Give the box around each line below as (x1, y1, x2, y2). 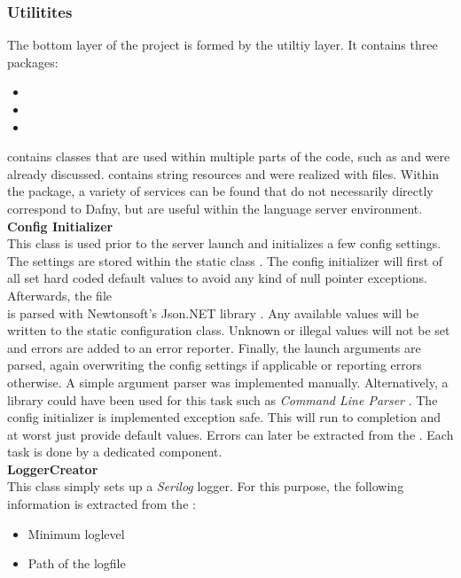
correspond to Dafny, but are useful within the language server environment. (7, 199, 423, 217)
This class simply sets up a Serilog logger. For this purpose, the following (7, 477, 404, 496)
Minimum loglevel (27, 524, 125, 543)
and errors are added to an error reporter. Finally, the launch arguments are (7, 338, 421, 356)
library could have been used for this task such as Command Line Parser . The (7, 390, 438, 409)
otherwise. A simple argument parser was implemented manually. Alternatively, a (7, 372, 449, 391)
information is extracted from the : (7, 495, 196, 513)
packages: (7, 52, 59, 71)
